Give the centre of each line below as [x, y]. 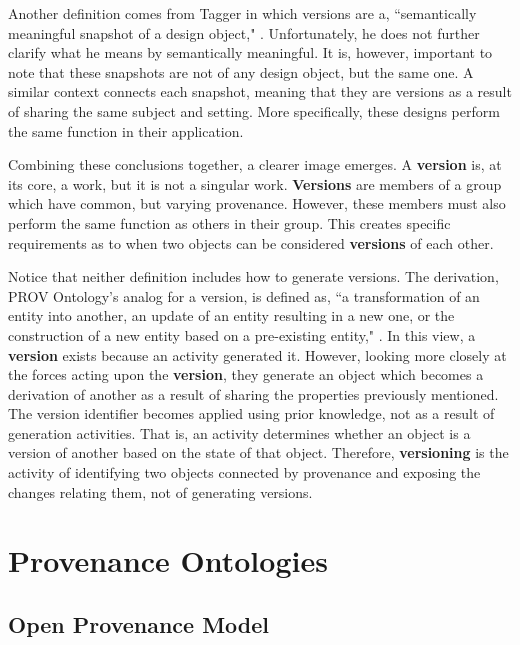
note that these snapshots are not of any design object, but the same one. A [241, 71]
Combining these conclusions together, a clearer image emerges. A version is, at [255, 164]
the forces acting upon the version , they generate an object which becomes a [246, 374]
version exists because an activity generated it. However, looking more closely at [257, 354]
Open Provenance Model [139, 624]
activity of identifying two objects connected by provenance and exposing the [244, 472]
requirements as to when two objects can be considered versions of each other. [251, 242]
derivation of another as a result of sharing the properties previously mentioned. [253, 393]
